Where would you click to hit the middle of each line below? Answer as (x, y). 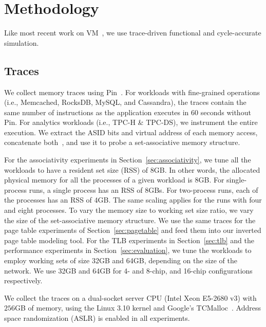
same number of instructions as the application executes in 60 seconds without (128, 112)
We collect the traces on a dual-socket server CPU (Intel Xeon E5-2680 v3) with (130, 297)
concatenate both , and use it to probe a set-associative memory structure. (122, 142)
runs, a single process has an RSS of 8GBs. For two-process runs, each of (144, 189)
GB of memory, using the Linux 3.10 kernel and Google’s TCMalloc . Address (138, 308)
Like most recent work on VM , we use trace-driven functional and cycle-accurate (133, 33)
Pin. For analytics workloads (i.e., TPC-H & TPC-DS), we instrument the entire (131, 122)
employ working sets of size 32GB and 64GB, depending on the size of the (121, 260)
